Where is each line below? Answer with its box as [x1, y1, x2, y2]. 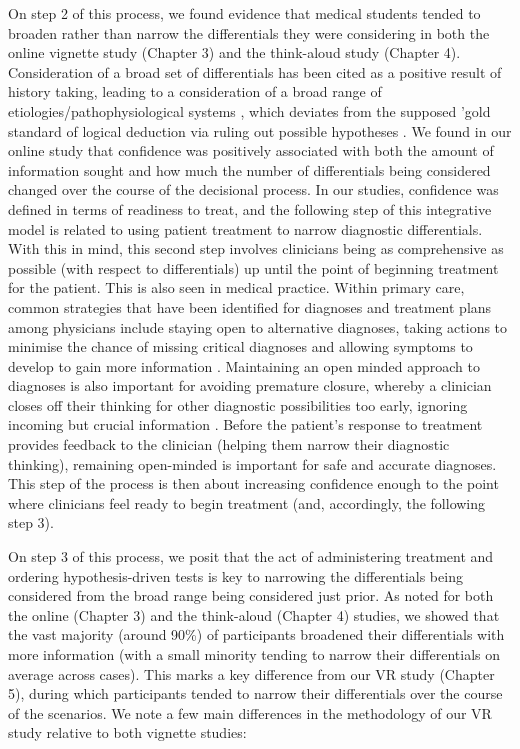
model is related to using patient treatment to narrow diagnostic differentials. [8, 218, 483, 239]
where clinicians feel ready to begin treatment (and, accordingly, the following [8, 492, 486, 513]
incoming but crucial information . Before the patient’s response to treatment [8, 414, 483, 435]
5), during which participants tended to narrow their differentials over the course [8, 683, 503, 704]
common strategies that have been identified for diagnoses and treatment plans [8, 296, 492, 317]
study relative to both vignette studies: [8, 722, 247, 743]
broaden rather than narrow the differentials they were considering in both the [8, 22, 490, 43]
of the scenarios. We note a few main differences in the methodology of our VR [8, 702, 492, 723]
